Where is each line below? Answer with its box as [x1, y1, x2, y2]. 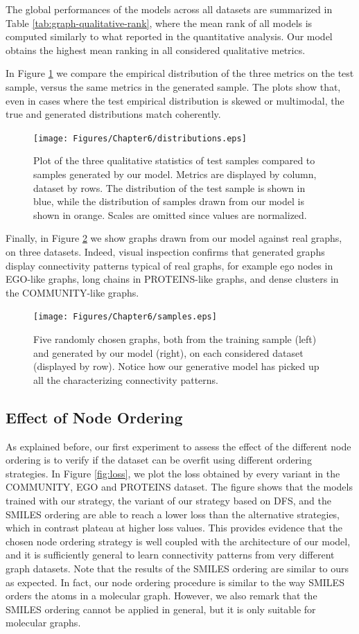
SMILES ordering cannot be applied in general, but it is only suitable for [6, 601, 316, 616]
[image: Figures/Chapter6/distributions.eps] [33, 133, 247, 143]
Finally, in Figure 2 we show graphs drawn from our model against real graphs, [6, 231, 342, 245]
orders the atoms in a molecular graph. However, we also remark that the [6, 588, 317, 603]
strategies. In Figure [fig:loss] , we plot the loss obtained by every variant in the [6, 466, 340, 480]
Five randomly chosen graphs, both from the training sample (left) [33, 332, 317, 346]
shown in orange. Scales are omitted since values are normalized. [33, 207, 307, 222]
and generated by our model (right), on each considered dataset [33, 345, 304, 360]
